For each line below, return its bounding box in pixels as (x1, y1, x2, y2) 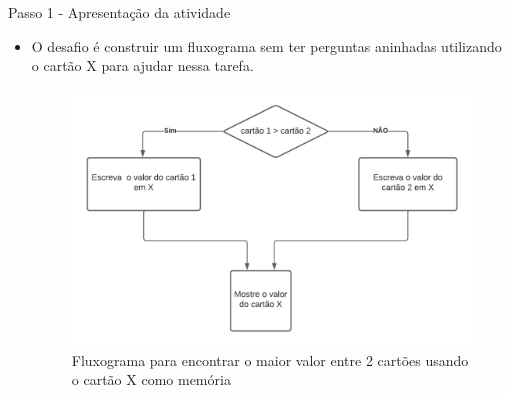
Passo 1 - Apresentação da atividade (8, 2, 231, 22)
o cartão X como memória (71, 369, 231, 390)
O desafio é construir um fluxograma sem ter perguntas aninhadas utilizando (31, 35, 502, 56)
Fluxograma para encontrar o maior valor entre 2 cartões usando (71, 349, 469, 370)
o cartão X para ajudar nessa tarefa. (31, 55, 254, 76)
